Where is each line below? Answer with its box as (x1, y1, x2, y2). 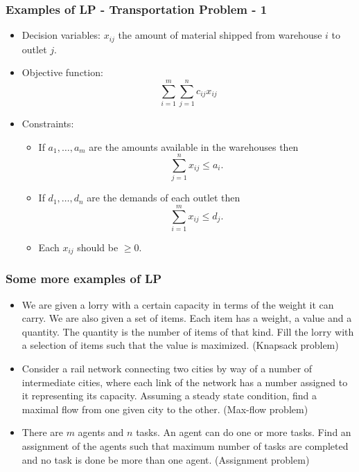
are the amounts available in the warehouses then (89, 139, 299, 154)
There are (21, 425, 63, 439)
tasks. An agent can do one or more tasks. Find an (136, 425, 351, 439)
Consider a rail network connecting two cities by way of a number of (21, 361, 313, 376)
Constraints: (21, 116, 74, 130)
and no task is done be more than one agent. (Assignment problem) (21, 452, 310, 466)
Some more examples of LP (6, 270, 162, 287)
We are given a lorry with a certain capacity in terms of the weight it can (21, 297, 334, 311)
